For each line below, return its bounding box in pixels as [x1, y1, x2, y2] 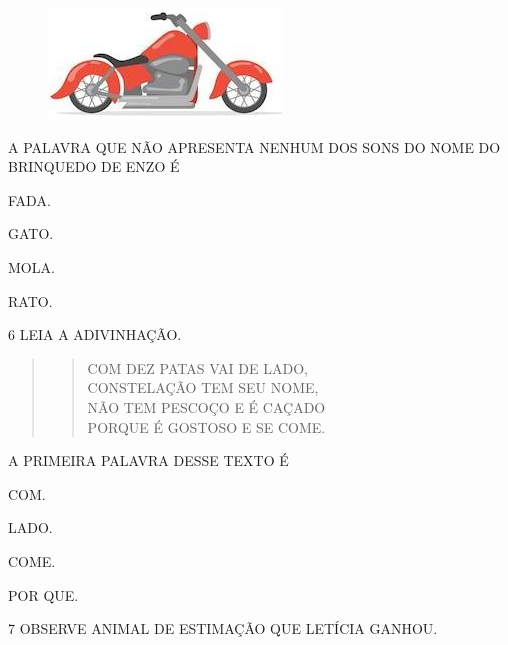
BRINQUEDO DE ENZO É [8, 156, 180, 177]
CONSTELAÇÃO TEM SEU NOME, [87, 377, 319, 398]
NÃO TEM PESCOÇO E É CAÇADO [87, 396, 326, 417]
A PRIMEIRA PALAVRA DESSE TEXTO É [8, 450, 289, 471]
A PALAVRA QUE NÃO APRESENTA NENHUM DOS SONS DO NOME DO [8, 136, 501, 157]
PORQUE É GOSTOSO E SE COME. [87, 416, 326, 437]
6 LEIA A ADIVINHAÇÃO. [8, 324, 182, 345]
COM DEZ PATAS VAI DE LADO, [87, 357, 308, 378]
